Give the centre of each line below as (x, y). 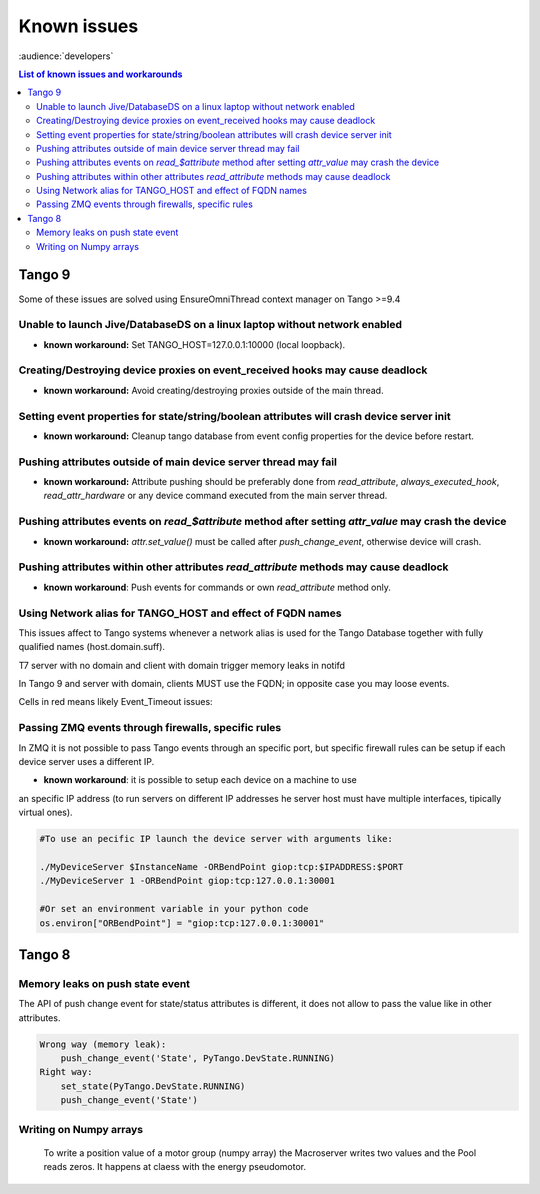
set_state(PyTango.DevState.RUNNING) (153, 1086)
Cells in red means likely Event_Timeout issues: (116, 702)
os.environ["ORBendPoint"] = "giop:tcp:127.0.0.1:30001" (182, 923)
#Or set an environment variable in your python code (174, 909)
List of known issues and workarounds (100, 74)
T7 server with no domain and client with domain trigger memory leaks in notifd (181, 665)
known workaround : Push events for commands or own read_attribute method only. (217, 587)
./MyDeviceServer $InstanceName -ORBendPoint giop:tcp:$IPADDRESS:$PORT (221, 866)
